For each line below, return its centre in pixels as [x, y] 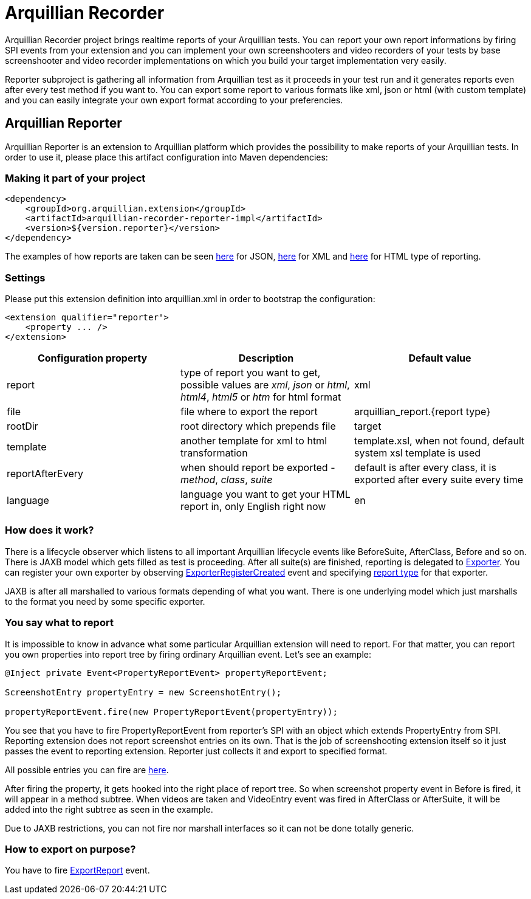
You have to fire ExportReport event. [77, 870]
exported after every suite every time [439, 480]
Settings [25, 277]
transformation [214, 453]
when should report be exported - [258, 468]
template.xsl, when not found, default [439, 441]
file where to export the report [249, 412]
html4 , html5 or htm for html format [261, 397]
